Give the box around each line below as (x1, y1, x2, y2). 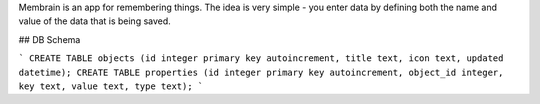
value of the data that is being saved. (18, 15, 172, 27)
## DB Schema (18, 33, 81, 45)
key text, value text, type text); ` (18, 80, 204, 92)
